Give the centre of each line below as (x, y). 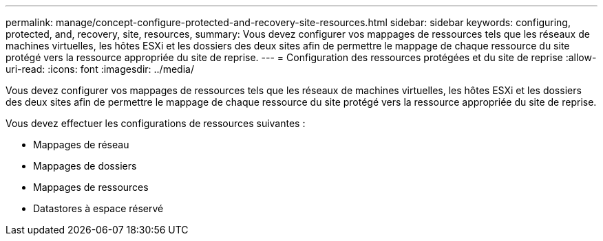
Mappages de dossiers (85, 166)
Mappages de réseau (81, 145)
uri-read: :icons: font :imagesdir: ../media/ (100, 69)
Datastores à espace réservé (98, 208)
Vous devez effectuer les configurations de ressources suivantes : (156, 123)
